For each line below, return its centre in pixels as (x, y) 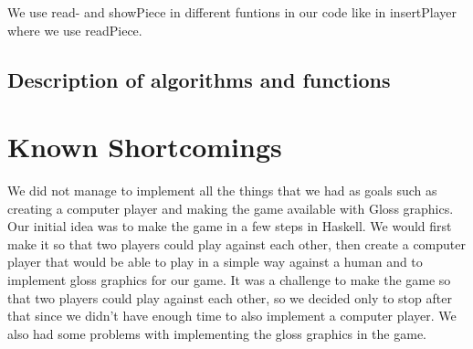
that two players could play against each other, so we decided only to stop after (230, 297)
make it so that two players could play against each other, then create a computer (236, 243)
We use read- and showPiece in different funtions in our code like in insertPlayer (232, 12)
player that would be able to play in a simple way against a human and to (215, 262)
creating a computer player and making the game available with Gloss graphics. (231, 208)
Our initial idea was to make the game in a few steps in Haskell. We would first (230, 226)
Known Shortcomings (145, 147)
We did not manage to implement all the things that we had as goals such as (222, 190)
